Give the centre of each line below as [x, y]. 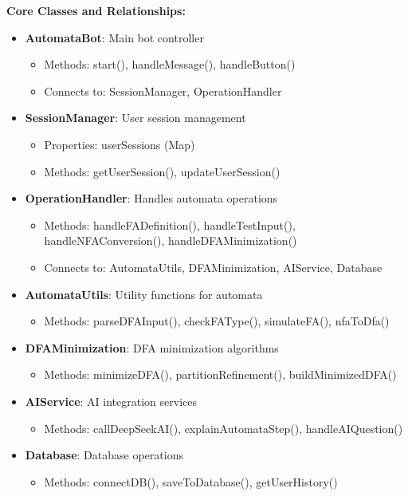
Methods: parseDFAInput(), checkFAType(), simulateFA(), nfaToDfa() [217, 321]
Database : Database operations [104, 455]
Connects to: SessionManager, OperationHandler [163, 91]
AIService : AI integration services [111, 401]
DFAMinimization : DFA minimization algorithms [152, 347]
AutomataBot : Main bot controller [114, 37]
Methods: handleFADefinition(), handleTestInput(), [170, 224]
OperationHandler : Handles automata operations [151, 198]
